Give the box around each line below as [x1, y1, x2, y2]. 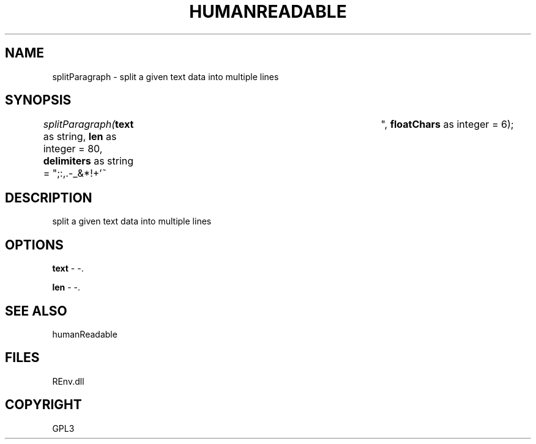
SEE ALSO [5, 303, 67, 319]
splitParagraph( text [43, 118, 134, 131]
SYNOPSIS [5, 92, 72, 108]
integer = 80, [43, 142, 103, 155]
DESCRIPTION [5, 190, 92, 205]
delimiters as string [43, 155, 134, 168]
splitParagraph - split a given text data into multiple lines [52, 71, 279, 82]
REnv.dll [52, 376, 84, 387]
